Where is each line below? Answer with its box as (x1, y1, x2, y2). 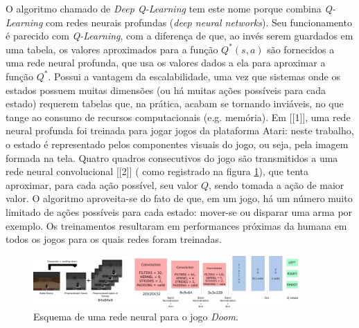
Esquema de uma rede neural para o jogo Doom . (33, 309, 238, 324)
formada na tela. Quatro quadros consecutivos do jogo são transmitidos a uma (6, 150, 338, 165)
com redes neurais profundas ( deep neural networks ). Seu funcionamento (45, 15, 352, 29)
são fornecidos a (267, 42, 335, 56)
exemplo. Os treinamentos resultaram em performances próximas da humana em (6, 218, 347, 233)
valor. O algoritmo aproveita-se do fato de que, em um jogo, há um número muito (6, 191, 353, 206)
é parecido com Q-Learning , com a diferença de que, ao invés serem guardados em (6, 28, 353, 43)
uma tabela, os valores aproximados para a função (6, 42, 218, 56)
